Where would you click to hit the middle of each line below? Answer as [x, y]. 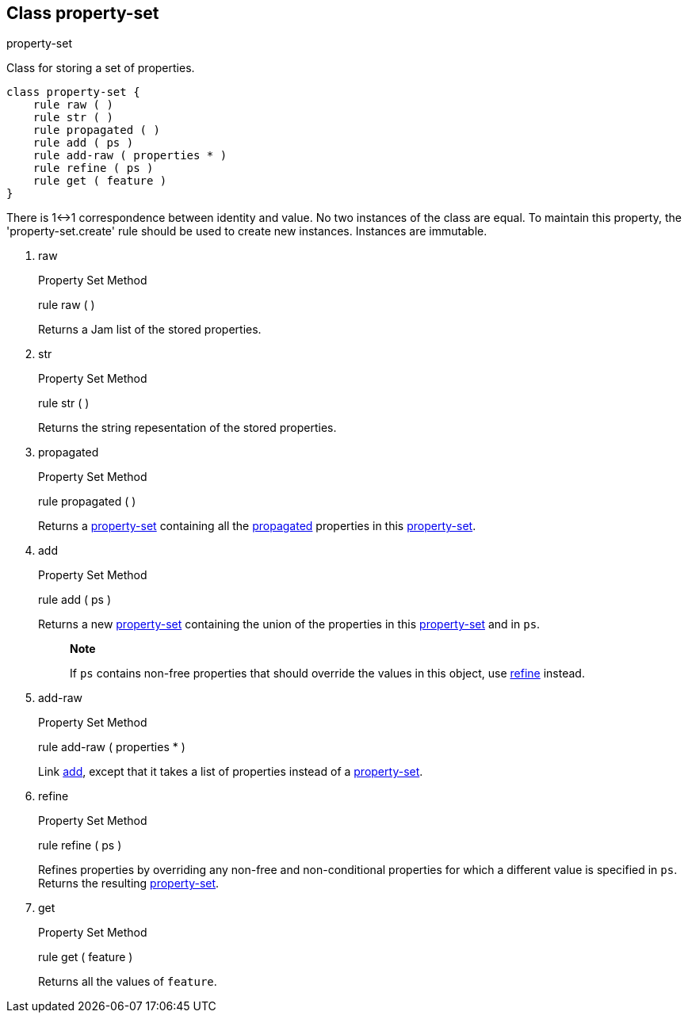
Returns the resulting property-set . [129, 884]
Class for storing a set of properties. [101, 68]
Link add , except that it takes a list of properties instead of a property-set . [231, 772]
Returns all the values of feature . [128, 982]
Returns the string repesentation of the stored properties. [187, 428]
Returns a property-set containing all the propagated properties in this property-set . [257, 526]
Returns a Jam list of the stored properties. [150, 330]
